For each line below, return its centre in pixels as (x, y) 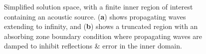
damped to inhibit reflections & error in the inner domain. (93, 46)
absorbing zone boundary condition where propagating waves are (103, 36)
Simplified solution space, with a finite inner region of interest (99, 6)
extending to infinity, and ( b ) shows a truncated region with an (101, 26)
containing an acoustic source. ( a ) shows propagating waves (95, 16)
